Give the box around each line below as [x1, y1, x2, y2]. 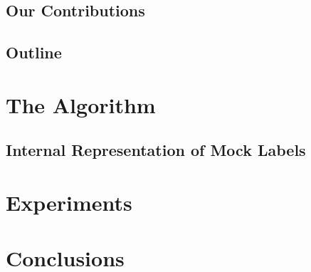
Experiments [6, 187, 132, 216]
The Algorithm [6, 90, 156, 119]
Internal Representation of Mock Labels [6, 139, 306, 161]
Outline [6, 41, 62, 63]
